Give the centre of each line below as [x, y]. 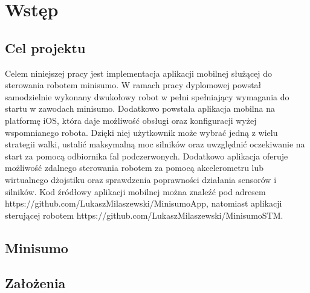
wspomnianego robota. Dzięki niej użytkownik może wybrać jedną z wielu [141, 132]
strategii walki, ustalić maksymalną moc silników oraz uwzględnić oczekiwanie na [155, 144]
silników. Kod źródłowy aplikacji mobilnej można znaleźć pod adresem [135, 191]
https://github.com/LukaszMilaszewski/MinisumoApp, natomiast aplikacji [144, 203]
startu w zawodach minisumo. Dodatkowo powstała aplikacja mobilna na [140, 108]
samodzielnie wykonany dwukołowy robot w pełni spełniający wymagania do [147, 96]
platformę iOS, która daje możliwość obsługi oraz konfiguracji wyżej [131, 120]
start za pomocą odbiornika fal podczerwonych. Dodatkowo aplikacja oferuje [147, 156]
